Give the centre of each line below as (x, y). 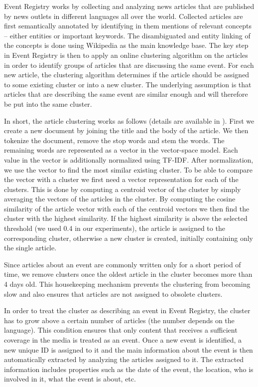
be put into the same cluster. (48, 103)
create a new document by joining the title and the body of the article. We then (126, 130)
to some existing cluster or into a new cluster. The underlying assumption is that (128, 84)
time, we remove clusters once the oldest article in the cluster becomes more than (128, 274)
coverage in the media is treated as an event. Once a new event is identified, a (123, 340)
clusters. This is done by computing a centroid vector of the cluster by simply (123, 189)
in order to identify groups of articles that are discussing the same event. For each (129, 65)
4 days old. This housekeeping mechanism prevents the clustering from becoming (127, 284)
